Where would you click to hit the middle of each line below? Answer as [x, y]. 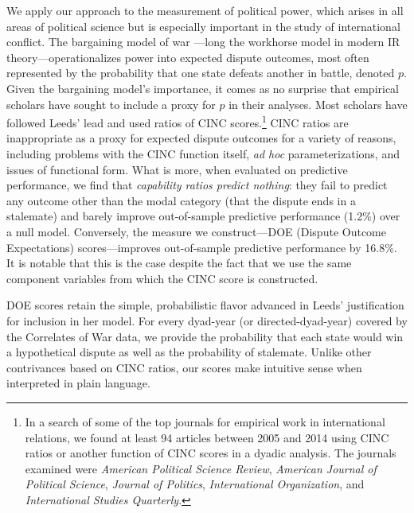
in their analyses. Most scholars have [318, 104]
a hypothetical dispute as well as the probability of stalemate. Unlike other [189, 352]
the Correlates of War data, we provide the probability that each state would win [205, 336]
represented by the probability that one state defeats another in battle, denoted [201, 73]
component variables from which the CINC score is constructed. [162, 278]
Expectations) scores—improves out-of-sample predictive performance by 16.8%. [202, 247]
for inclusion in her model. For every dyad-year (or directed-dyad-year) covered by [207, 320]
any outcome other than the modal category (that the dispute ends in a [181, 200]
